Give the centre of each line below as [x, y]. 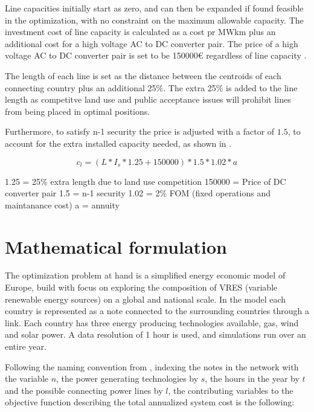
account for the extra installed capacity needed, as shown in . [118, 143]
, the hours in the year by [252, 378]
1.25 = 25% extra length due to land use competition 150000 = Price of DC [146, 181]
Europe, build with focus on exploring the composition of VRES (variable [141, 287]
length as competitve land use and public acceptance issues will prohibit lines [148, 99]
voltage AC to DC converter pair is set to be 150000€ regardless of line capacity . [156, 55]
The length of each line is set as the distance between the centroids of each [143, 75]
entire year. [26, 346]
